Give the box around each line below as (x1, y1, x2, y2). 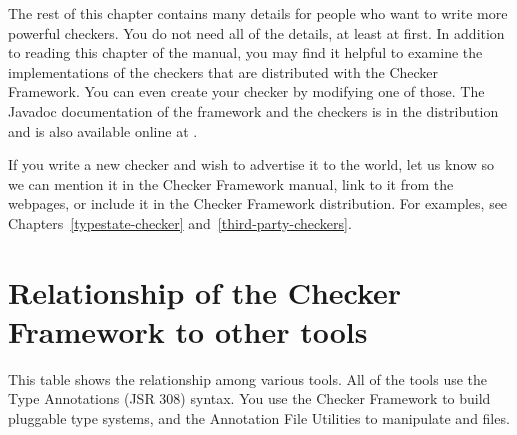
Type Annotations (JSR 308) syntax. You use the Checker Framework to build (8, 388, 491, 409)
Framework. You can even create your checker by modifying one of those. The (8, 81, 485, 102)
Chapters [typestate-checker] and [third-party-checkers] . (8, 212, 352, 233)
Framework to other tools (8, 310, 368, 351)
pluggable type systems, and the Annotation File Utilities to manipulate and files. (8, 408, 510, 429)
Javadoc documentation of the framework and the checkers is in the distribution (8, 100, 499, 121)
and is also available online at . (8, 120, 198, 141)
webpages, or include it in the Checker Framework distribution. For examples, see (8, 193, 508, 214)
